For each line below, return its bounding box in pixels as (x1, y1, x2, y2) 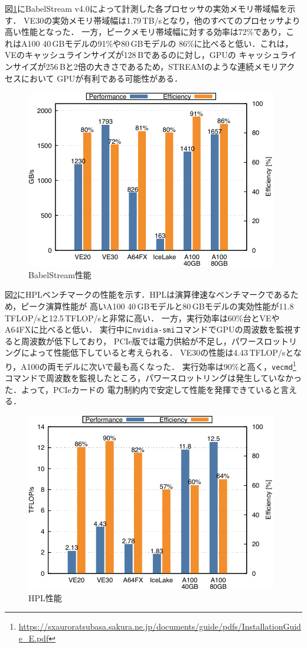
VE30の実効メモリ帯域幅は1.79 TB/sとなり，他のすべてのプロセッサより (24, 14, 301, 26)
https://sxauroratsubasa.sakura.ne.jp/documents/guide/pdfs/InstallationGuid (18, 620, 301, 633)
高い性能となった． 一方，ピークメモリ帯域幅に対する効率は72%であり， (5, 25, 286, 38)
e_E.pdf (18, 631, 49, 644)
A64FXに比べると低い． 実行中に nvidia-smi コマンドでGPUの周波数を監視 (5, 323, 293, 336)
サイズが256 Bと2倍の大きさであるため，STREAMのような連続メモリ (12, 60, 279, 72)
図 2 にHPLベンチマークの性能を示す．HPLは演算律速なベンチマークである (5, 288, 290, 301)
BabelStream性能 (28, 268, 92, 281)
